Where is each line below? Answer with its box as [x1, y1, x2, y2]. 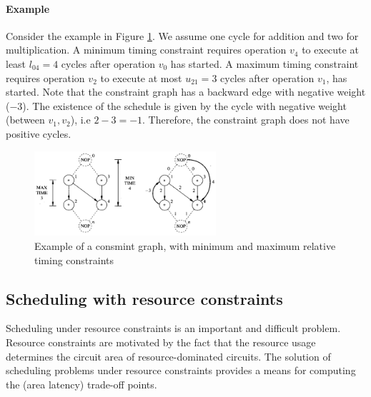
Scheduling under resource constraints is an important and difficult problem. [6, 321, 341, 336]
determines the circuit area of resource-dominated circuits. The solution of [6, 348, 331, 363]
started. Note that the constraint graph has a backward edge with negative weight [6, 84, 366, 99]
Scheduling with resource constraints [6, 287, 283, 309]
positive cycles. [6, 126, 71, 141]
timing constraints [34, 252, 114, 267]
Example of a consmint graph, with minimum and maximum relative [34, 238, 336, 253]
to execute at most [100, 70, 182, 85]
